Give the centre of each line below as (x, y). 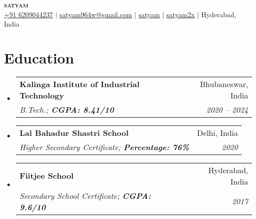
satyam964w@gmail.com (96, 14)
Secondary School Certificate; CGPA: (85, 195)
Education (39, 57)
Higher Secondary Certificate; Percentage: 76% (104, 147)
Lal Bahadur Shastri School (74, 132)
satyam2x (181, 14)
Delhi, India (218, 132)
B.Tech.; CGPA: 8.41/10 (67, 109)
